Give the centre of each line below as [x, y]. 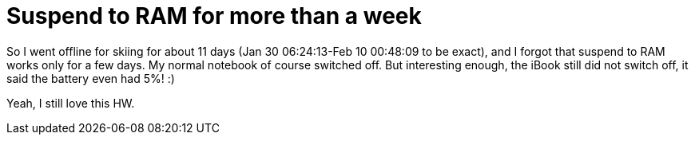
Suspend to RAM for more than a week [214, 16]
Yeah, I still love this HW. [71, 103]
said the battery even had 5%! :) [91, 78]
